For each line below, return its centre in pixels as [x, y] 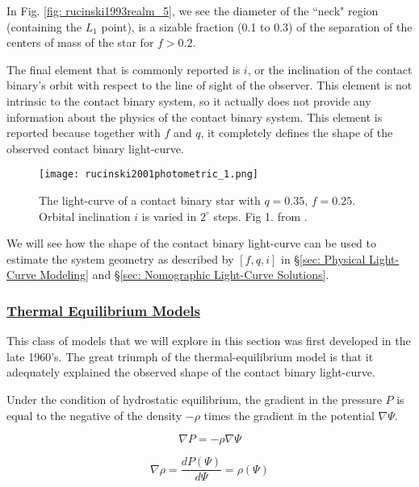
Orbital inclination [85, 216]
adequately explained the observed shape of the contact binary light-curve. [191, 372]
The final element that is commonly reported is [124, 69]
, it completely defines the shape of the [297, 133]
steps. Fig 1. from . [260, 216]
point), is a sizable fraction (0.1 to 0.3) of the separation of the [257, 26]
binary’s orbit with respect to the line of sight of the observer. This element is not [209, 85]
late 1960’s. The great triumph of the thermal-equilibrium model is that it [190, 356]
